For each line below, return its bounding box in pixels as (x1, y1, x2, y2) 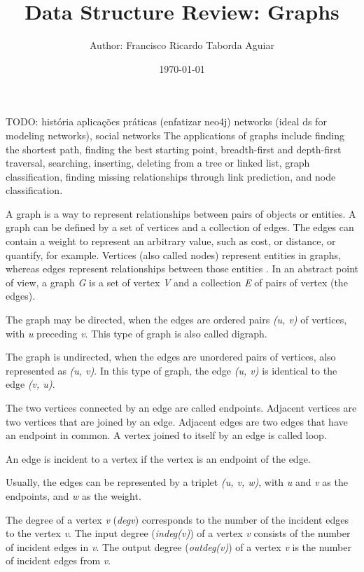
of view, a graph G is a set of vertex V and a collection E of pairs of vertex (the (6, 274, 348, 289)
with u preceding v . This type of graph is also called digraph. (6, 326, 267, 340)
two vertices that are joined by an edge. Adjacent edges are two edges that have (6, 414, 348, 428)
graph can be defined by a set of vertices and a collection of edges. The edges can (6, 220, 354, 235)
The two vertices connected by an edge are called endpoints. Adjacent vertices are (6, 400, 357, 414)
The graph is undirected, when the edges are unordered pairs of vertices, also (6, 349, 336, 364)
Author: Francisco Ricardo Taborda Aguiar (90, 38, 274, 53)
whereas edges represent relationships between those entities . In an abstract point (6, 261, 358, 276)
